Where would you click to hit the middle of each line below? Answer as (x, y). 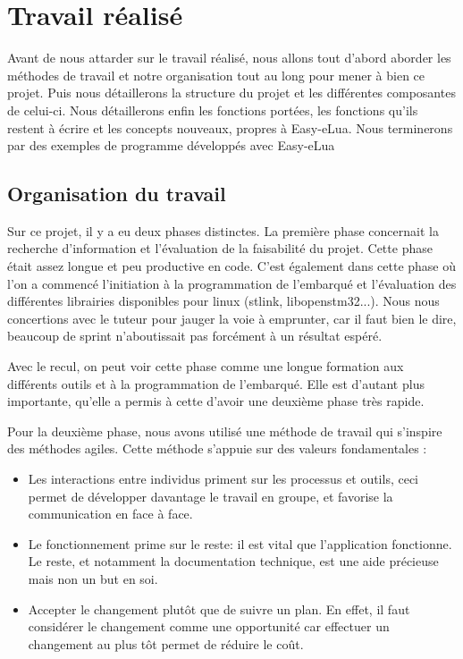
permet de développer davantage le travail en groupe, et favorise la (210, 496)
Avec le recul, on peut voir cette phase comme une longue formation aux (206, 366)
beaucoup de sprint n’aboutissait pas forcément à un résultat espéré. (195, 336)
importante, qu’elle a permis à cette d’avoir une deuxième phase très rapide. (216, 401)
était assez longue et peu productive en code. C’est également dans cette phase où (232, 266)
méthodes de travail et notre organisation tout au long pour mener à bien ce (216, 75)
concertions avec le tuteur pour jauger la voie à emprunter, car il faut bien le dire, (232, 318)
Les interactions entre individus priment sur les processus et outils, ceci (223, 479)
